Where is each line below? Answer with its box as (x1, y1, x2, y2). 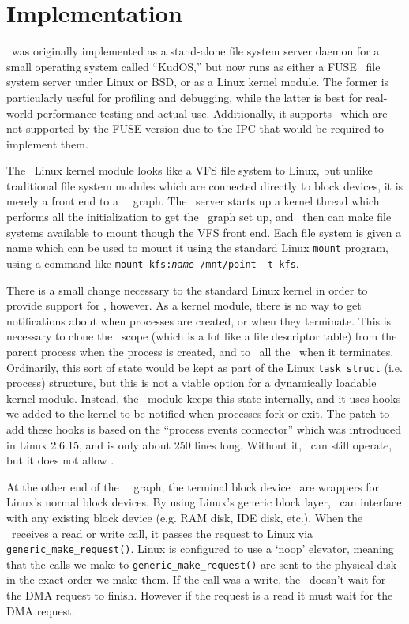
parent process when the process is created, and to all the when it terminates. (6, 343, 394, 359)
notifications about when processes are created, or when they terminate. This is (6, 312, 392, 329)
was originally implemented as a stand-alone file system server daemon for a (11, 43, 380, 59)
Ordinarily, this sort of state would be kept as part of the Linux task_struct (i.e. (6, 359, 403, 375)
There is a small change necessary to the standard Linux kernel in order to (6, 281, 368, 298)
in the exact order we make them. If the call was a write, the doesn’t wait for (6, 571, 386, 588)
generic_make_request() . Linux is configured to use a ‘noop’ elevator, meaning (6, 540, 394, 557)
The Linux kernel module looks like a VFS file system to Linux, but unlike (6, 162, 373, 179)
